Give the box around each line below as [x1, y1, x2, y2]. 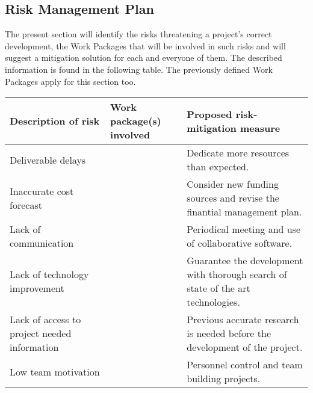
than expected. [187, 159, 249, 174]
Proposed [187, 107, 232, 121]
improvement [10, 281, 64, 296]
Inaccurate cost [10, 184, 74, 198]
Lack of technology [10, 267, 89, 282]
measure [240, 120, 280, 135]
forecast [10, 197, 42, 212]
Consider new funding [187, 177, 279, 191]
